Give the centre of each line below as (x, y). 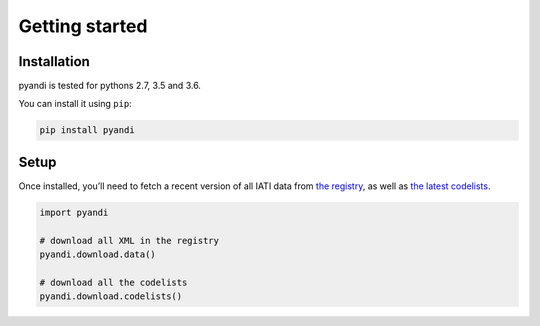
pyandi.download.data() (98, 254)
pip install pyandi (87, 130)
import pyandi (74, 212)
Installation (54, 61)
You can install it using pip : (75, 104)
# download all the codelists (113, 282)
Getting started (83, 26)
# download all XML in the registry (129, 240)
